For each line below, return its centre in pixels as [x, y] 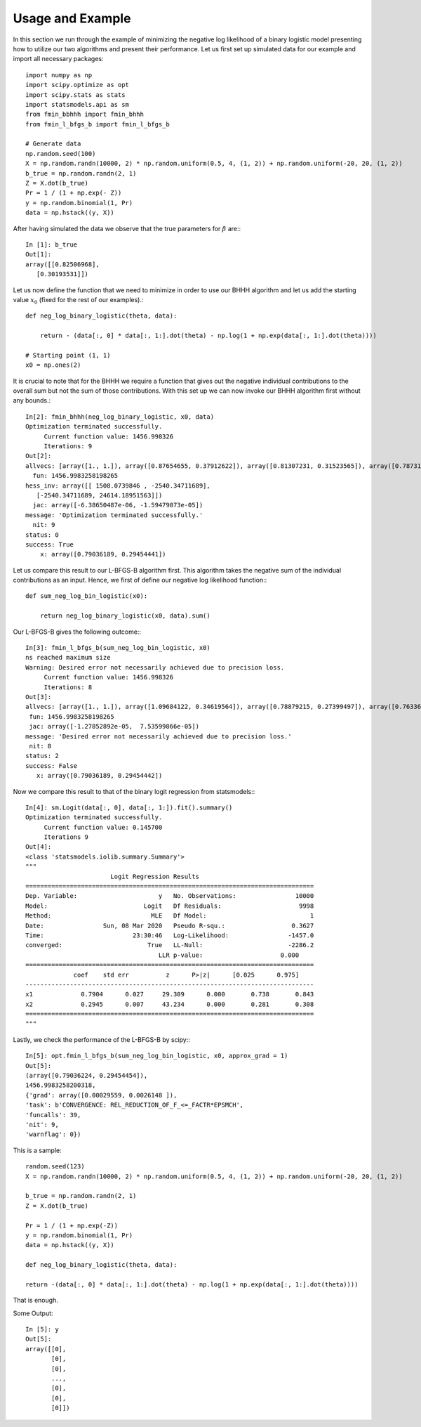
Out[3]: [39, 697]
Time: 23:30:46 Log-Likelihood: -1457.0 [170, 935]
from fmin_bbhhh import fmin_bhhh [85, 115]
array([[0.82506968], [62, 264]
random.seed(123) [55, 1167]
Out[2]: [39, 456]
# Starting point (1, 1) [68, 355]
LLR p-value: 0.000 [229, 955]
